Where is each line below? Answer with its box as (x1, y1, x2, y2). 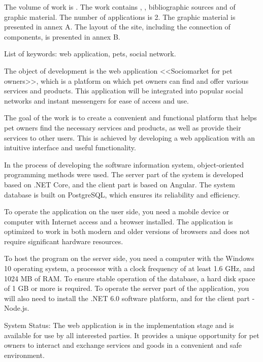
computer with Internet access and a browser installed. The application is (4, 216, 233, 226)
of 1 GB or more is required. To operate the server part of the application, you (4, 283, 249, 293)
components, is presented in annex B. (4, 31, 120, 42)
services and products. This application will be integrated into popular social (4, 85, 243, 96)
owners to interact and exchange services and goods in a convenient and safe (4, 340, 242, 350)
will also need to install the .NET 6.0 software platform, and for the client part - (4, 292, 255, 303)
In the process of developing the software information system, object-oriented (4, 159, 244, 170)
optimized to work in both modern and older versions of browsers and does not (4, 226, 250, 237)
